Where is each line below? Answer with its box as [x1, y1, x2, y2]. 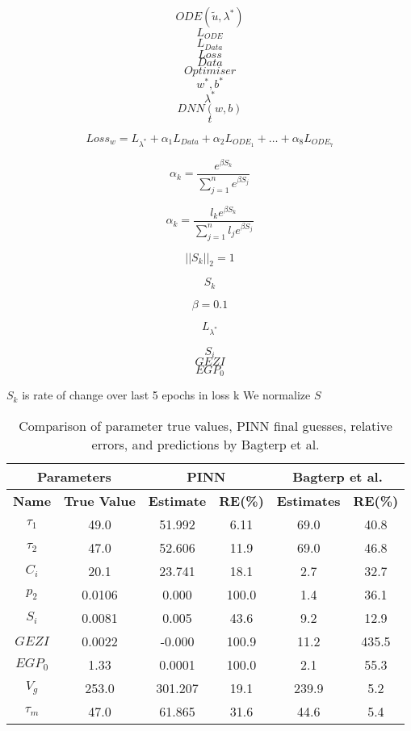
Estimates [276, 491, 341, 510]
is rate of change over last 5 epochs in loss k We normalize [22, 386, 311, 403]
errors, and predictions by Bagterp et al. [91, 435, 320, 453]
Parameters [37, 467, 111, 486]
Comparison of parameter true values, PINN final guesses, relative [19, 416, 392, 435]
